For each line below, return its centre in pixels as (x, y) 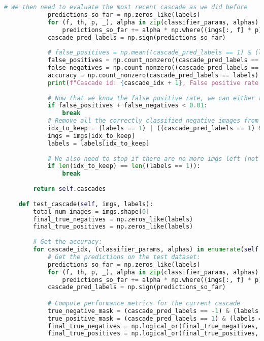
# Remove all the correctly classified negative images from (153, 121)
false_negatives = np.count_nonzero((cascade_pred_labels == (153, 68)
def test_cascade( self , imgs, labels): (86, 204)
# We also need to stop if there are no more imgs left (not (153, 159)
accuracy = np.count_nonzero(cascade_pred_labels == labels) (153, 75)
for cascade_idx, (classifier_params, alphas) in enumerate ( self (146, 249)
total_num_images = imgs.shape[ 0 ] (91, 211)
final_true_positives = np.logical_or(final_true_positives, (153, 334)
